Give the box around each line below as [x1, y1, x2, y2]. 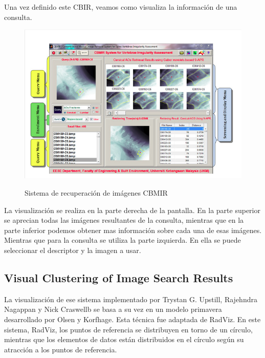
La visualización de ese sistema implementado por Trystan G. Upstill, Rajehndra [4, 293, 257, 304]
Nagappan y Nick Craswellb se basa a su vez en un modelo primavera [4, 304, 222, 314]
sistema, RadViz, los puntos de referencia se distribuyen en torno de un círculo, [4, 324, 253, 334]
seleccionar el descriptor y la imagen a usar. [4, 245, 141, 255]
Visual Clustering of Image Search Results [4, 269, 233, 285]
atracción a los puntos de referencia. [4, 344, 117, 354]
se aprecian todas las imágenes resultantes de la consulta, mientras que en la [4, 215, 244, 225]
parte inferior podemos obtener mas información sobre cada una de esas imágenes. [4, 224, 262, 235]
